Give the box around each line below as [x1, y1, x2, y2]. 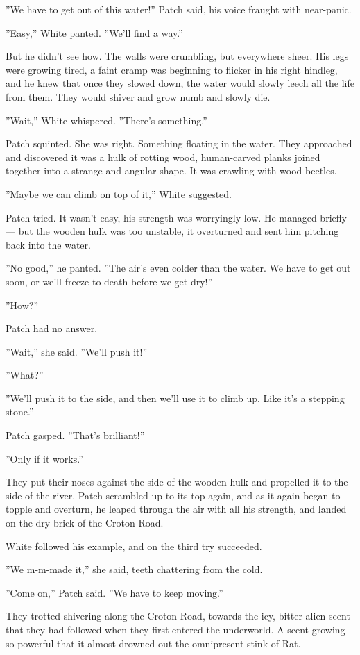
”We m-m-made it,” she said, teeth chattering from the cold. [6, 562, 263, 577]
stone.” [6, 404, 34, 419]
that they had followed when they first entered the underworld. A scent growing [6, 622, 345, 636]
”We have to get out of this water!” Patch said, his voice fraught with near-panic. [6, 2, 352, 16]
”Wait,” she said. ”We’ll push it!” [6, 344, 148, 358]
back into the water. [6, 237, 91, 251]
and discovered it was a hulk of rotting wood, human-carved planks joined [6, 149, 320, 164]
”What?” [6, 367, 44, 382]
